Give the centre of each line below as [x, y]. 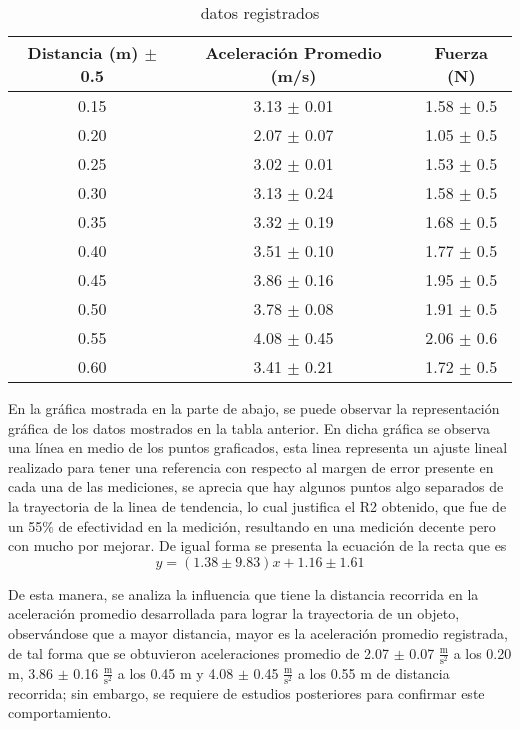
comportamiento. [60, 712]
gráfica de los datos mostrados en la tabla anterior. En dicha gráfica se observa [249, 427]
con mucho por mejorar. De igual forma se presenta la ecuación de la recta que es [257, 545]
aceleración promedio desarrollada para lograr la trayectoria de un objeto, [234, 613]
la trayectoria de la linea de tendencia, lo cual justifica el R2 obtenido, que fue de [257, 505]
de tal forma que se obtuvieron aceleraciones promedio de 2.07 [199, 652]
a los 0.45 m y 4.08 [175, 672]
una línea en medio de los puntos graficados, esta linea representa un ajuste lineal [258, 447]
